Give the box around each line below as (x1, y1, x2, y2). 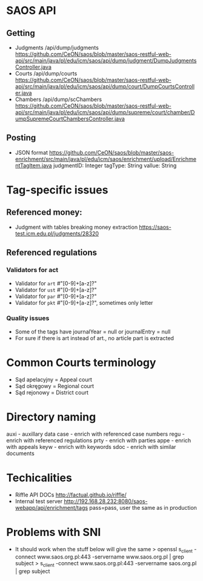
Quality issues (6, 314, 50, 322)
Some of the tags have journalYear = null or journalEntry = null (15, 328, 171, 335)
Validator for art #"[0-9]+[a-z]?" (15, 279, 97, 287)
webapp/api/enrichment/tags (15, 504, 88, 511)
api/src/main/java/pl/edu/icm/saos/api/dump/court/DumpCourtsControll (15, 83, 195, 90)
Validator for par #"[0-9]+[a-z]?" (15, 293, 97, 300)
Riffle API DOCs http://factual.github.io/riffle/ (15, 491, 127, 498)
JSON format (15, 148, 48, 156)
